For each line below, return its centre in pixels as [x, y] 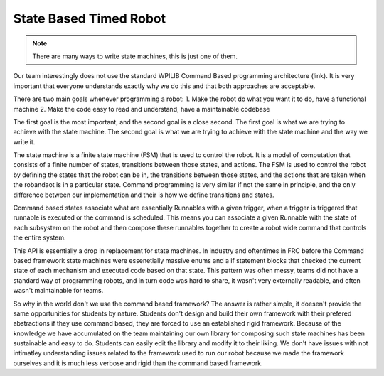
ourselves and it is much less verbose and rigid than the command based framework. [138, 363]
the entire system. [40, 237]
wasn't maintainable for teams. [58, 291]
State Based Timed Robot [90, 18]
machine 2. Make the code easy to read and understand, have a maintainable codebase [142, 109]
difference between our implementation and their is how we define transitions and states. [144, 195]
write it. [24, 141]
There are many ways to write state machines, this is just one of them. [135, 56]
